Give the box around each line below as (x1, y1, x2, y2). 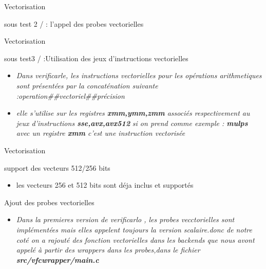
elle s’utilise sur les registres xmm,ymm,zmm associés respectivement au (16, 107, 250, 118)
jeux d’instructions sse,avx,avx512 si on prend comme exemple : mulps (16, 117, 248, 128)
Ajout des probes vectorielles (4, 196, 94, 207)
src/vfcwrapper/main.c (16, 254, 99, 265)
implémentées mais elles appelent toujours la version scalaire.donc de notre (16, 224, 252, 235)
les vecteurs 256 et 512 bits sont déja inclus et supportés (16, 180, 194, 190)
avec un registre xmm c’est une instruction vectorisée (16, 128, 185, 138)
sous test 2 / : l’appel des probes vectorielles (4, 18, 144, 29)
